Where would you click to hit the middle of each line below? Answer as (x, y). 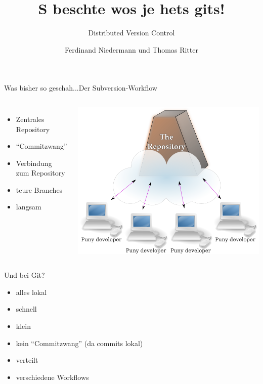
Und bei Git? (25, 275)
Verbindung (34, 163)
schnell (26, 309)
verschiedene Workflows (52, 377)
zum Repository (40, 173)
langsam (29, 207)
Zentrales (30, 119)
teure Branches (39, 189)
